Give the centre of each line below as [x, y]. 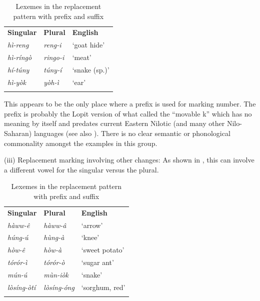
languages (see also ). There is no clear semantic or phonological [132, 133]
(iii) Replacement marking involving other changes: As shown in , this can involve [129, 160]
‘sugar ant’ [97, 262]
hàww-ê [19, 225]
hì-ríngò [20, 57]
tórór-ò [54, 262]
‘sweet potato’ [103, 250]
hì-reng [18, 45]
